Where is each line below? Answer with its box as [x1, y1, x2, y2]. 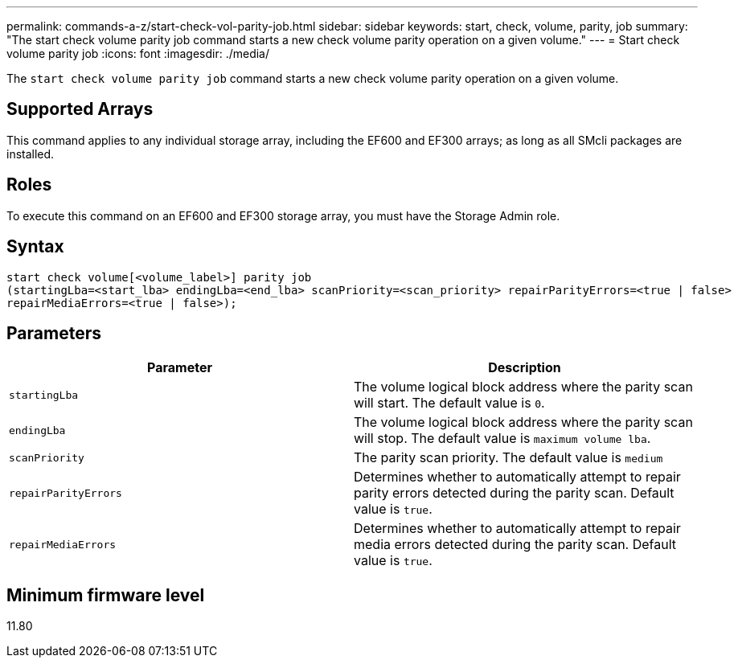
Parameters [6, 322, 101, 343]
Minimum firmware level [6, 584, 205, 605]
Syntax [6, 236, 64, 257]
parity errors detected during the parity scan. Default [354, 485, 674, 502]
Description [488, 359, 561, 376]
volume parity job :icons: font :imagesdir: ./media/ [6, 47, 270, 60]
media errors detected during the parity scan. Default [354, 536, 677, 553]
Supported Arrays [6, 99, 154, 120]
